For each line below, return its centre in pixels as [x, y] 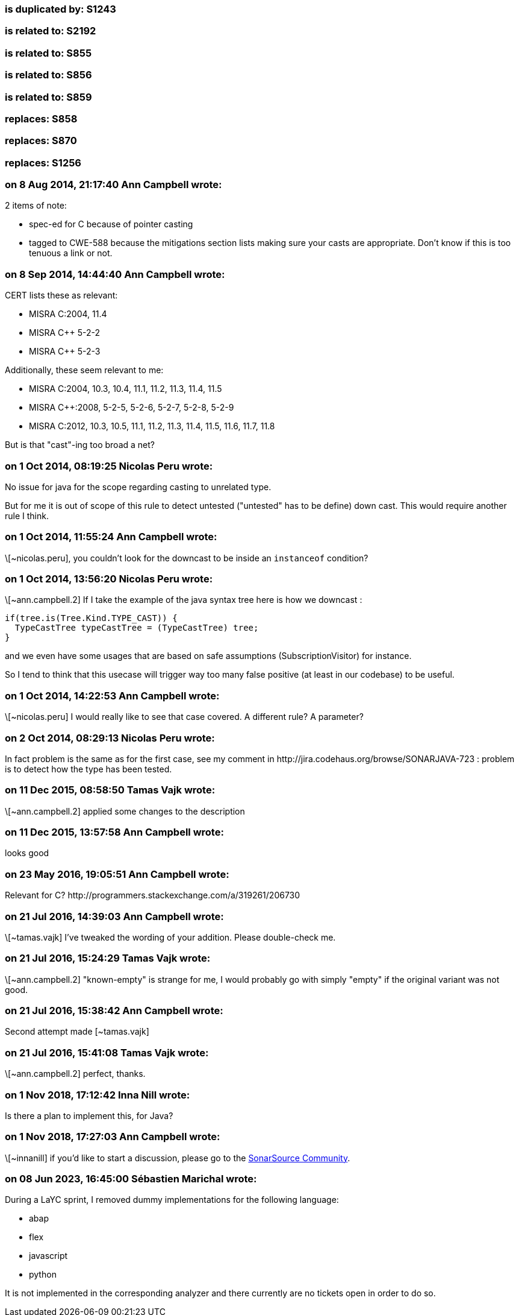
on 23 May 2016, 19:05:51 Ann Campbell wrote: [117, 874]
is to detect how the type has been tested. [89, 769]
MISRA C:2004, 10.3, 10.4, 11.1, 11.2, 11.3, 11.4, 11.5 [126, 389]
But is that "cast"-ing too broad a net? [80, 445]
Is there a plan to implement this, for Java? [89, 1115]
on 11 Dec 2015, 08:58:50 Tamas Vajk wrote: [110, 790]
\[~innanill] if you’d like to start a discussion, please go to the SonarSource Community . [178, 1158]
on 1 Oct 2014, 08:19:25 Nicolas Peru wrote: [109, 466]
